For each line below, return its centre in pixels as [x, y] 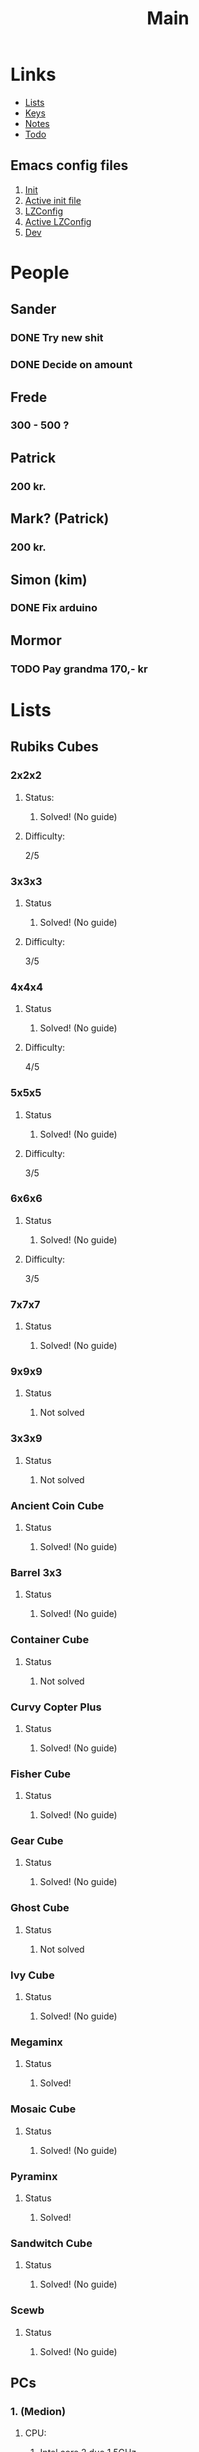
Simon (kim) [49, 579]
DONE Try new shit [57, 338]
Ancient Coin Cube [57, 1505]
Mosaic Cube [43, 2109]
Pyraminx [34, 2176]
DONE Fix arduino [54, 608]
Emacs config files [69, 165]
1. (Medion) [38, 2411]
